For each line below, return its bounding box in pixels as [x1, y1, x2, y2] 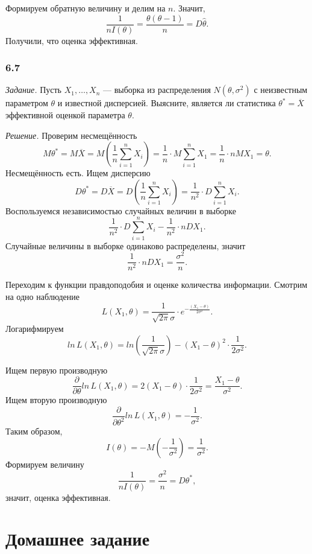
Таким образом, [5, 425, 63, 438]
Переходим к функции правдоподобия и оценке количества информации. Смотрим [5, 278, 308, 291]
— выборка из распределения [103, 83, 211, 96]
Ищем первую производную [5, 363, 108, 376]
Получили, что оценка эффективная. [5, 34, 138, 46]
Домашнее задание [5, 526, 150, 551]
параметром [5, 97, 48, 109]
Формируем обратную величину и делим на [5, 2, 166, 14]
